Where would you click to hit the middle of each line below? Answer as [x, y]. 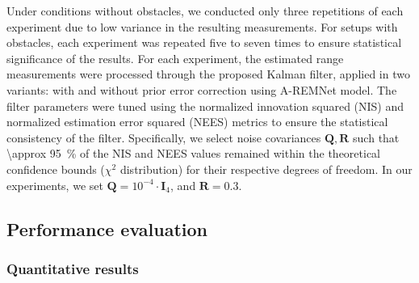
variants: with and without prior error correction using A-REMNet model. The [202, 89]
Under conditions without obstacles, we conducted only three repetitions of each [205, 11]
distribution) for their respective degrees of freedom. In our [266, 169]
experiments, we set [55, 185]
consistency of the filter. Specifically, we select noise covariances [164, 137]
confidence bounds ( [56, 169]
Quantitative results [73, 268]
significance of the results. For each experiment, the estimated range [175, 58]
